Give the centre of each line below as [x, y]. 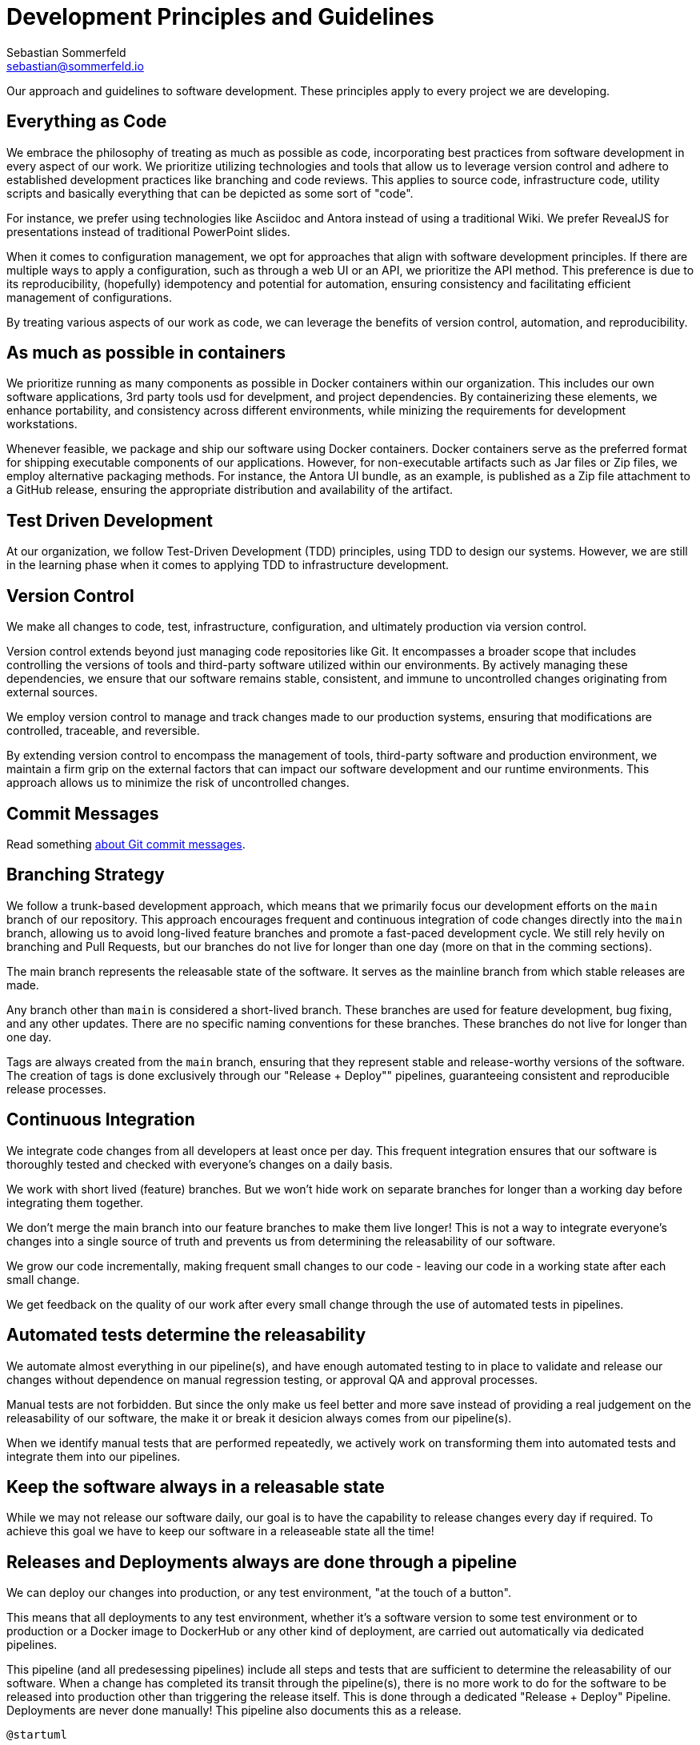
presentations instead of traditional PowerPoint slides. [148, 231]
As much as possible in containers [146, 353]
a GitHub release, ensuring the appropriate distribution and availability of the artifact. [230, 490]
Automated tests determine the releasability [186, 1335]
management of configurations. [90, 297]
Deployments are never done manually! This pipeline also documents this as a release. [234, 1711]
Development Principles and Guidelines [220, 17]
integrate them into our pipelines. [94, 1456]
